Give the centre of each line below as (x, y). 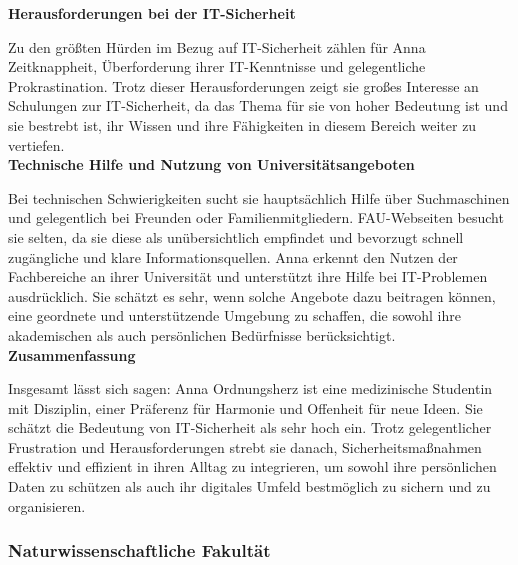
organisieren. (47, 505)
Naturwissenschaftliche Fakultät (139, 550)
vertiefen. (36, 144)
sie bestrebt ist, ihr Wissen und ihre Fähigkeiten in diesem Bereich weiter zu (242, 124)
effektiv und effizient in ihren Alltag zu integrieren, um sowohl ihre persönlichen (252, 466)
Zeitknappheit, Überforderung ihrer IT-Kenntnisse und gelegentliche (217, 66)
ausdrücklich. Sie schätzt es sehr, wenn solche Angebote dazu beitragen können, (252, 295)
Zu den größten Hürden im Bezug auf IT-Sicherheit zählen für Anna (217, 46)
